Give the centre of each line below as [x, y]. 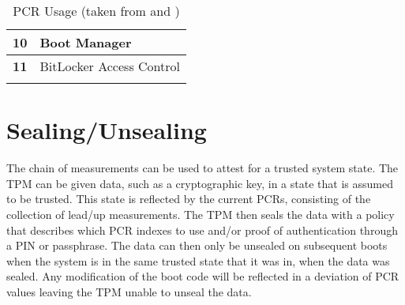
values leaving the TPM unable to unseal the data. [129, 291]
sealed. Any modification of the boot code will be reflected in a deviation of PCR [203, 276]
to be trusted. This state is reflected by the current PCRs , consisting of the [189, 199]
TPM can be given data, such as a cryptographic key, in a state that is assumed [200, 183]
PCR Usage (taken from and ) [96, 11]
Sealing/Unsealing [107, 130]
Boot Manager [86, 42]
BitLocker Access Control [110, 66]
